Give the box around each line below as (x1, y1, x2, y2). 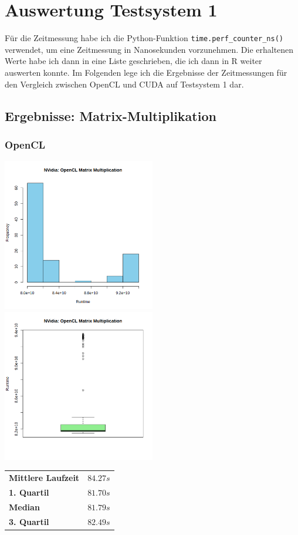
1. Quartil (9, 486, 49, 498)
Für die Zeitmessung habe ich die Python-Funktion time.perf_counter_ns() (5, 32, 283, 44)
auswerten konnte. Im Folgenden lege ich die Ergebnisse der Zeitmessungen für (5, 66, 287, 78)
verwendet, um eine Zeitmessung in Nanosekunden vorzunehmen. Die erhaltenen (5, 43, 294, 55)
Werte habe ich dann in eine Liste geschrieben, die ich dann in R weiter (5, 55, 262, 67)
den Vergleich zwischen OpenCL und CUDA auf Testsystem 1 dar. (5, 78, 244, 90)
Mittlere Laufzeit (9, 472, 80, 484)
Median (9, 500, 40, 513)
